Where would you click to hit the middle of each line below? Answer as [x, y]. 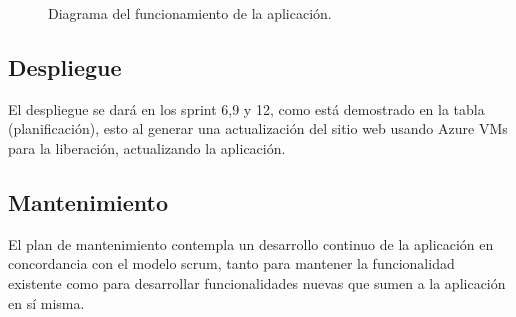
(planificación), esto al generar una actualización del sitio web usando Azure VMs [258, 128]
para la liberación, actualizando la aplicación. [147, 147]
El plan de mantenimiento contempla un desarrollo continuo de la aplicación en [251, 243]
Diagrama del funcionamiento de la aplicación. [190, 13]
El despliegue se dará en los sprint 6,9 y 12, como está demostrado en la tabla [246, 108]
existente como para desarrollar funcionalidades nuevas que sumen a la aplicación [257, 282]
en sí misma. [46, 302]
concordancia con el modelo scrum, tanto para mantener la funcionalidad [231, 263]
